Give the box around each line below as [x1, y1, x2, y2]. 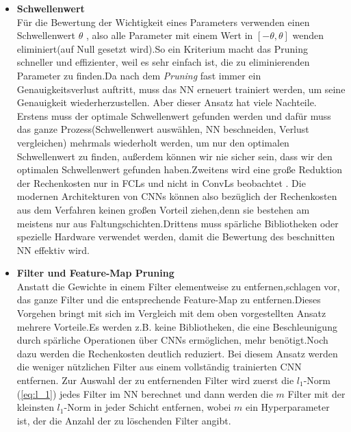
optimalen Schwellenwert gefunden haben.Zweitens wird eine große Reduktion [16, 162, 343, 177]
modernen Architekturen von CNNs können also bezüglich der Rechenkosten [16, 189, 337, 203]
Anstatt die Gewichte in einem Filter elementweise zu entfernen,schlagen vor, [16, 279, 340, 293]
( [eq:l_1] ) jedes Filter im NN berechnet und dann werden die [16, 386, 273, 401]
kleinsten [16, 400, 54, 414]
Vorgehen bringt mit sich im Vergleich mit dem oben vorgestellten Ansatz [16, 306, 326, 320]
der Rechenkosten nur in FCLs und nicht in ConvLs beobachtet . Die [16, 175, 306, 190]
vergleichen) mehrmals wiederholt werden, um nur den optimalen [16, 135, 289, 149]
